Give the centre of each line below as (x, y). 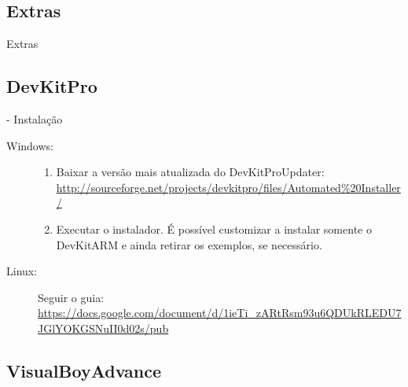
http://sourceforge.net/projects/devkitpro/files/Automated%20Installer (228, 187)
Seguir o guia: (71, 297)
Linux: (22, 271)
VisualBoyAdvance (84, 370)
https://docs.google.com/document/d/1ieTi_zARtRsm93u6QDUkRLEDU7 (220, 313)
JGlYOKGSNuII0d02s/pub (103, 328)
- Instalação (35, 119)
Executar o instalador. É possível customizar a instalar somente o (214, 229)
